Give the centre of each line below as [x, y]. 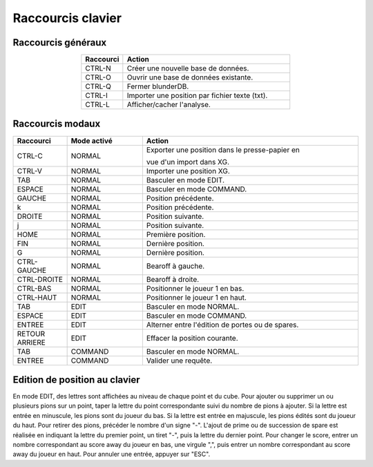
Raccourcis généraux [60, 42]
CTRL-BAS [34, 288]
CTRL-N [98, 68]
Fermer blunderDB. [158, 86]
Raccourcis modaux [57, 124]
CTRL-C [30, 155]
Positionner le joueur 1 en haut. [196, 297]
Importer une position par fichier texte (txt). [197, 95]
